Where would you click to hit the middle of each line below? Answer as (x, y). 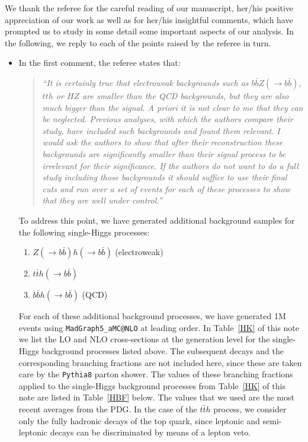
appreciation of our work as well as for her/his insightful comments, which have (149, 19)
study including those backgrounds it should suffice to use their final (165, 177)
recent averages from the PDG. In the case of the (108, 408)
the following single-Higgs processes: (84, 232)
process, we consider (250, 408)
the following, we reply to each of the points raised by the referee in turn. (138, 42)
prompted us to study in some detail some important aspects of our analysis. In (149, 31)
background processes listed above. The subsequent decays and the (163, 350)
